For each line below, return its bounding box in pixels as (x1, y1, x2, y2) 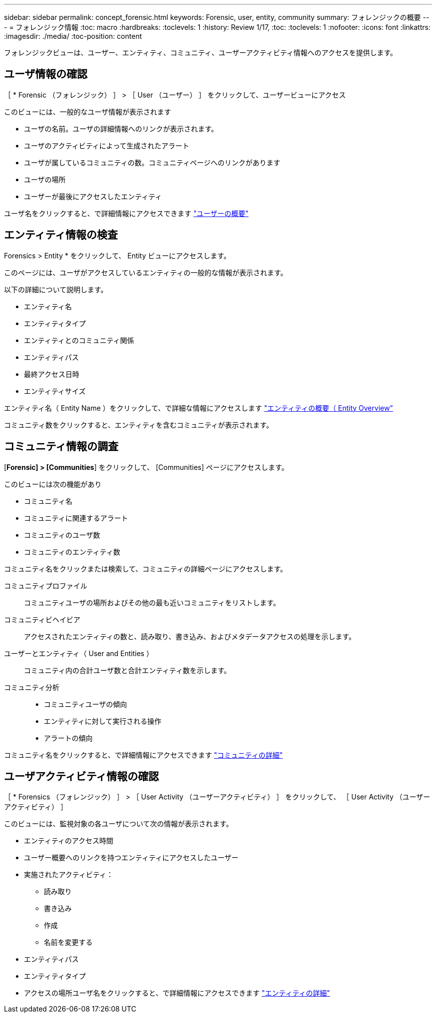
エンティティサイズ (24, 386, 86, 395)
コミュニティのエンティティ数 (24, 547, 120, 556)
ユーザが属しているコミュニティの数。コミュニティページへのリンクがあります (24, 158, 281, 167)
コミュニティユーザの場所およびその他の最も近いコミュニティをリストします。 (24, 598, 280, 607)
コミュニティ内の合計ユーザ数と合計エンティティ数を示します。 (24, 666, 231, 675)
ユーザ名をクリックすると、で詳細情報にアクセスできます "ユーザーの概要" (4, 209, 249, 218)
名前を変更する (44, 938, 93, 947)
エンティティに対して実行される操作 (44, 716, 161, 725)
